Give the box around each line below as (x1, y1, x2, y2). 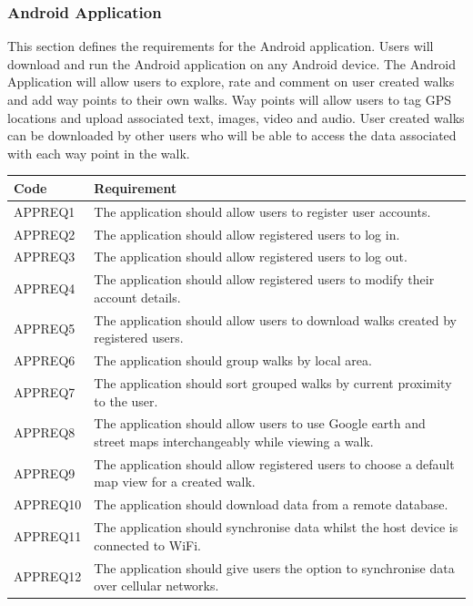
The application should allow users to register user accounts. (94, 201, 431, 221)
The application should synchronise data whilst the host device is (94, 518, 458, 537)
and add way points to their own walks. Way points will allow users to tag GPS (7, 90, 452, 108)
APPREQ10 (14, 495, 82, 514)
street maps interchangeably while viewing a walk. (94, 432, 374, 450)
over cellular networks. (94, 576, 219, 595)
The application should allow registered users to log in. (94, 224, 400, 243)
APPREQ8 (14, 423, 75, 442)
